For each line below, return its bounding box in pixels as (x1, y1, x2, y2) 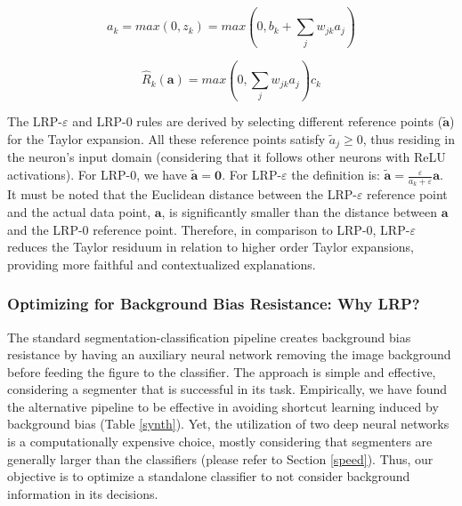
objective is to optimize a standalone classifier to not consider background (7, 467, 410, 486)
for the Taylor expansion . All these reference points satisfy (7, 130, 326, 149)
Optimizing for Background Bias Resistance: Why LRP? (7, 293, 420, 315)
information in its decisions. (7, 484, 158, 502)
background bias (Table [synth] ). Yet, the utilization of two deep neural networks (7, 414, 450, 433)
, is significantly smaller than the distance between (161, 202, 438, 221)
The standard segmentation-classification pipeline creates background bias (7, 327, 411, 346)
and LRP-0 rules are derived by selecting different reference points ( (72, 112, 443, 131)
